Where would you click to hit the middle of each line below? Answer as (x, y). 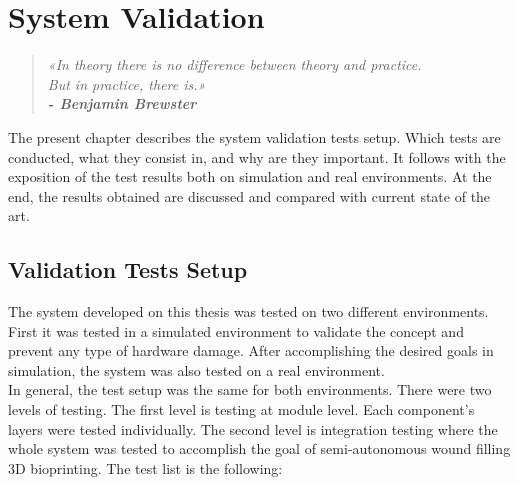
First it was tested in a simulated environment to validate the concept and (236, 330)
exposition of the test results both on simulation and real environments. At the (250, 176)
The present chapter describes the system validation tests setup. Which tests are (254, 136)
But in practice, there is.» (126, 83)
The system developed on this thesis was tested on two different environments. (248, 311)
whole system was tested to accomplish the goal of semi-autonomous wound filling (259, 448)
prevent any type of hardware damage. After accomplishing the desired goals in (251, 350)
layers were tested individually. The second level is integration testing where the (253, 428)
